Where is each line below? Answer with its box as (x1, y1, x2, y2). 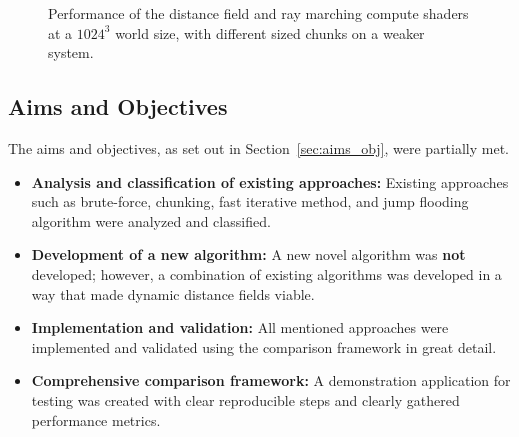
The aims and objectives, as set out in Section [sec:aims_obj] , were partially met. (8, 137, 510, 158)
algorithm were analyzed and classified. (31, 210, 271, 231)
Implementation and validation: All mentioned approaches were (31, 317, 449, 338)
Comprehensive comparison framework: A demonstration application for (31, 370, 511, 391)
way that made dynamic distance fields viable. (31, 283, 315, 304)
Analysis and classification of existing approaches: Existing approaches (31, 171, 509, 192)
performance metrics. (31, 409, 161, 430)
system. (48, 42, 94, 63)
